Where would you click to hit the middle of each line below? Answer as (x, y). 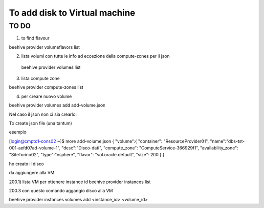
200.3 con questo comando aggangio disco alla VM (61, 191)
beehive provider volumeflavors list (44, 47)
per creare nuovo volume (46, 96)
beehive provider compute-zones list (46, 87)
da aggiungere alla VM (32, 173)
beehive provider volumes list (51, 67)
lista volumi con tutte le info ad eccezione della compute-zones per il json (95, 56)
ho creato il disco (26, 164)
